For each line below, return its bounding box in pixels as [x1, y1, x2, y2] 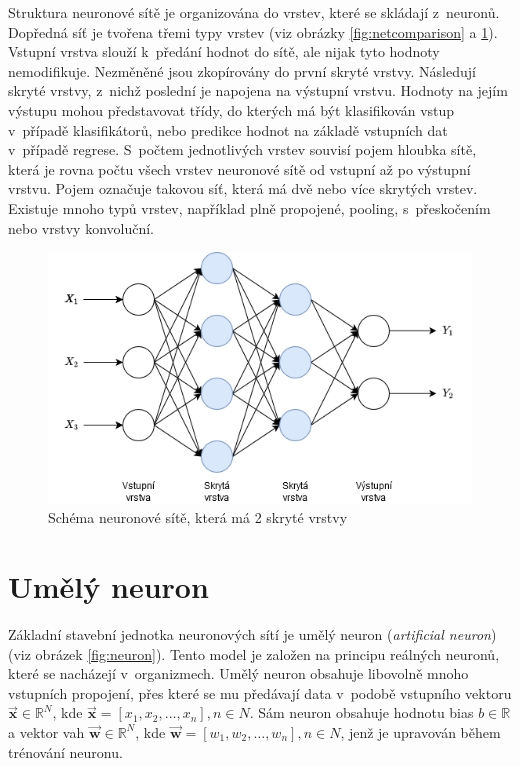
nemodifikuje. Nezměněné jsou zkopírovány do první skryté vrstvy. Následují [8, 60, 476, 81]
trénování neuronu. [8, 741, 123, 762]
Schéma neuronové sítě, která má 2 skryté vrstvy [48, 507, 348, 528]
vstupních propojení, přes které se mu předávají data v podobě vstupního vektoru [8, 682, 512, 703]
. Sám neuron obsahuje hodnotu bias [249, 702, 474, 723]
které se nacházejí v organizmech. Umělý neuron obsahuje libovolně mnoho [8, 663, 469, 684]
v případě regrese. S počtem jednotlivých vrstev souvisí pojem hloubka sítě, [8, 139, 477, 160]
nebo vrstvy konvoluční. [8, 217, 154, 238]
